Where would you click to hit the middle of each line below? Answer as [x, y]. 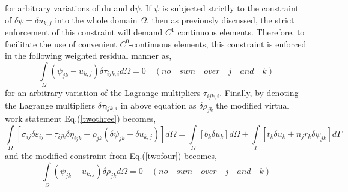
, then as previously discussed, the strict [220, 19]
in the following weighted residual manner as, [88, 55]
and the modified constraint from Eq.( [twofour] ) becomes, [111, 156]
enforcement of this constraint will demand [84, 32]
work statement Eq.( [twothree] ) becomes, [81, 118]
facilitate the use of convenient [61, 43]
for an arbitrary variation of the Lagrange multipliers [103, 93]
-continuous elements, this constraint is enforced [218, 43]
